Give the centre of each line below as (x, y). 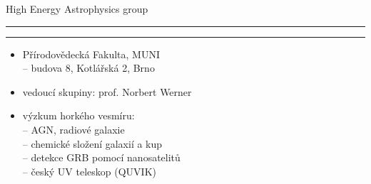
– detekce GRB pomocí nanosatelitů (101, 157)
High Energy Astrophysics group (77, 9)
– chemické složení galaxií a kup (92, 143)
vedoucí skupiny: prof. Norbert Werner (107, 91)
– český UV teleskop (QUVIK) (89, 171)
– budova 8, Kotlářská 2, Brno (88, 68)
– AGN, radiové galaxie (73, 129)
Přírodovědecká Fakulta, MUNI (91, 54)
